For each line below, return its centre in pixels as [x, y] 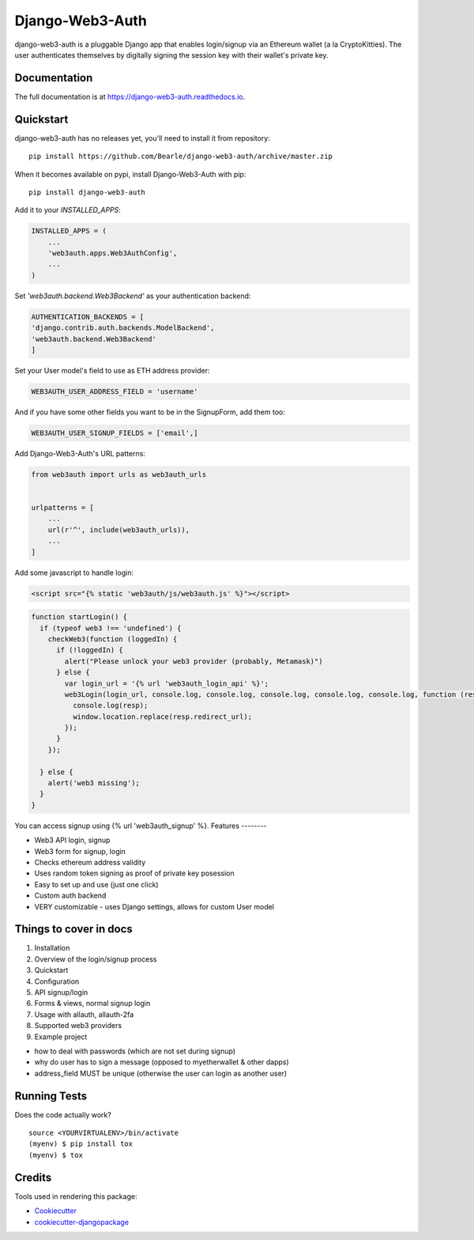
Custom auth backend [70, 896]
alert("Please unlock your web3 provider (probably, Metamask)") [194, 661]
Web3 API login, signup [72, 840]
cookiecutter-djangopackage [82, 1222]
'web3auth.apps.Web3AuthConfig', [113, 253]
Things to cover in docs [74, 929]
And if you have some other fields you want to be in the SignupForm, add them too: [150, 412]
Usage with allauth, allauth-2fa [84, 1014]
